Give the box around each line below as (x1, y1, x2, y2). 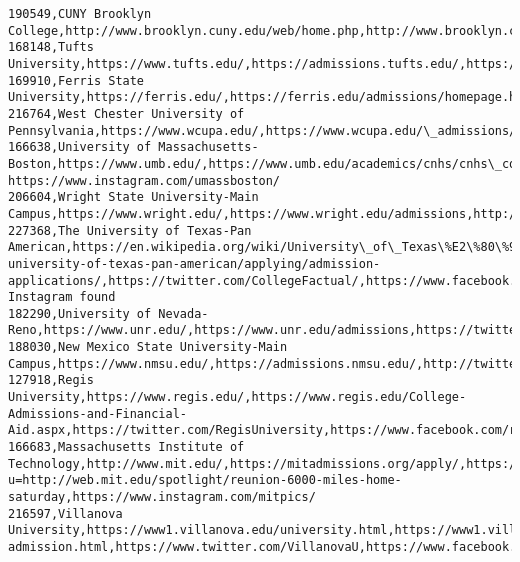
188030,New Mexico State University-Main (8, 340, 288, 355)
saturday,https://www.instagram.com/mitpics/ (8, 490, 316, 505)
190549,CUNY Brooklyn (8, 7, 152, 21)
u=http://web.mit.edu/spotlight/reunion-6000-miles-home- (8, 473, 402, 488)
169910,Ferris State (8, 73, 145, 88)
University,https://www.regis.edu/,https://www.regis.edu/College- (8, 390, 467, 405)
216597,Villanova (8, 506, 123, 521)
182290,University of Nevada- (8, 306, 209, 321)
